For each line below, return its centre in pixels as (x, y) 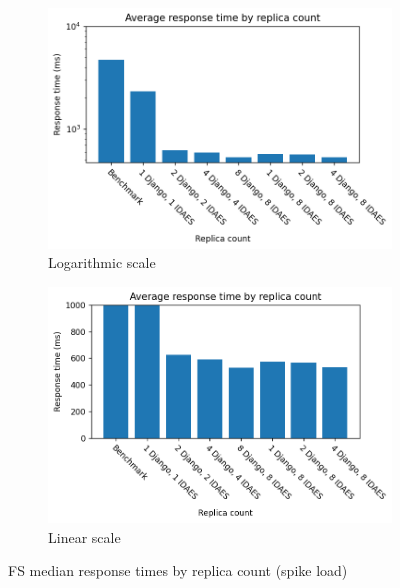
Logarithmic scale (102, 262)
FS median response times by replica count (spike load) (178, 570)
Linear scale (84, 536)
